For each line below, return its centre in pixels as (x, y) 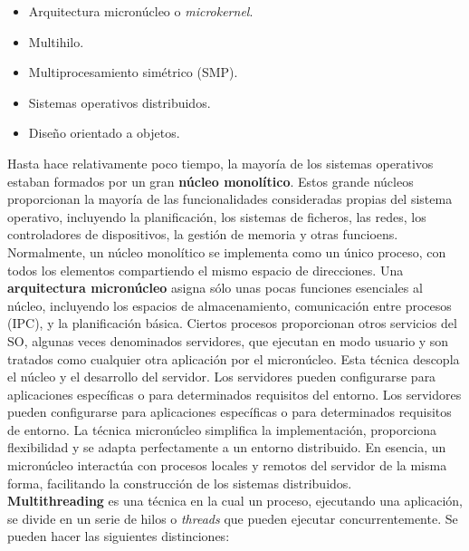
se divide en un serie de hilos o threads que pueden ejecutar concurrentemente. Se (233, 518)
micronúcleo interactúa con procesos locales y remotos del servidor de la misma (227, 465)
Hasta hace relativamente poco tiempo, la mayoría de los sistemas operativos (220, 163)
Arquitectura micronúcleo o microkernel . (141, 11)
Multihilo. (56, 41)
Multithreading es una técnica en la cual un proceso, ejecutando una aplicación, (235, 501)
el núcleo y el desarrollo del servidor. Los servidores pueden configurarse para (222, 377)
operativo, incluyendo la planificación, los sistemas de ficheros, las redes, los (217, 216)
